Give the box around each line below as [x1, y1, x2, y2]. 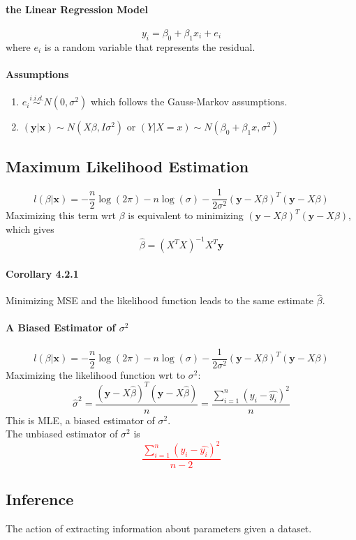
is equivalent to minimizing [128, 208, 244, 223]
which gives [6, 222, 54, 237]
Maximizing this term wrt [6, 208, 117, 223]
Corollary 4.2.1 [6, 266, 79, 280]
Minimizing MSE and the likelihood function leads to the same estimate [6, 293, 314, 308]
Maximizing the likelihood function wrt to [6, 367, 186, 382]
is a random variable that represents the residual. [44, 39, 255, 54]
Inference [6, 488, 74, 509]
